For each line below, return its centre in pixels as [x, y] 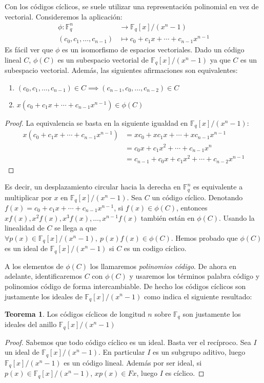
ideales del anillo [31, 324]
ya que [220, 59]
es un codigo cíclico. [155, 248]
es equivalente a [218, 187]
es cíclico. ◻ [185, 373]
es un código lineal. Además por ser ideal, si [133, 362]
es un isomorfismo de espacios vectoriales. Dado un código [153, 50]
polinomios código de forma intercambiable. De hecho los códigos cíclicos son [125, 286]
